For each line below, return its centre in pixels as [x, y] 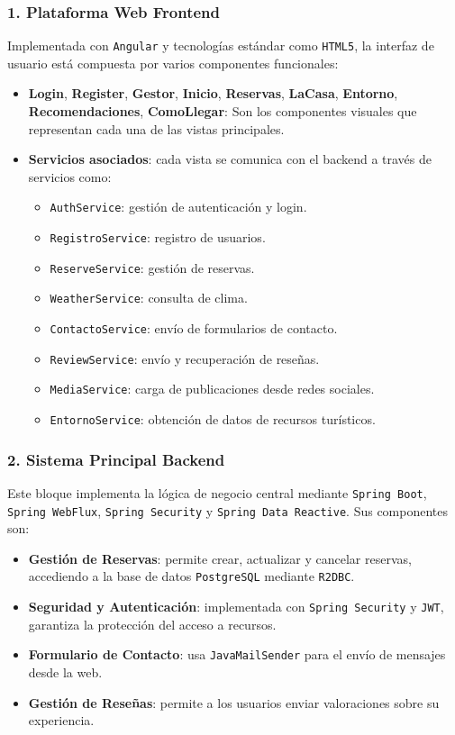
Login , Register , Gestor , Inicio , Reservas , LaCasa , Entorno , [213, 93]
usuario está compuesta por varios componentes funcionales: [173, 63]
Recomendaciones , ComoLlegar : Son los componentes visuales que [223, 111]
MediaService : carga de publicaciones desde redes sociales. [212, 389]
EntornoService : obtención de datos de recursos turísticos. [213, 419]
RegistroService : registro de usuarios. [158, 237]
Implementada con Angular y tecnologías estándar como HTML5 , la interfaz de [221, 45]
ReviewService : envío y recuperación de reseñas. [185, 358]
